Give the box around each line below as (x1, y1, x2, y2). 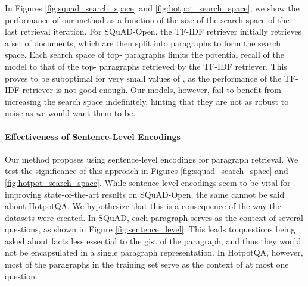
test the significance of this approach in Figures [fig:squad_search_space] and (5, 164, 288, 177)
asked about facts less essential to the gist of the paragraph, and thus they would (5, 234, 301, 247)
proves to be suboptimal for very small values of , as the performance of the (5, 71, 282, 84)
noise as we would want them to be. (5, 107, 136, 119)
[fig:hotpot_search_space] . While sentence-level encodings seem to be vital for (5, 176, 291, 188)
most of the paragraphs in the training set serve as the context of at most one (5, 258, 289, 271)
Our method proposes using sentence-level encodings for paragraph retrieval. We (5, 153, 298, 165)
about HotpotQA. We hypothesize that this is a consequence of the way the (5, 200, 281, 212)
